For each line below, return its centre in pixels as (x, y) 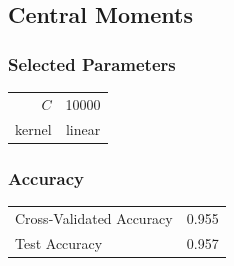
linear (83, 128)
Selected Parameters (92, 63)
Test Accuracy (59, 242)
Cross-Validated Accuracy (94, 217)
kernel (33, 128)
